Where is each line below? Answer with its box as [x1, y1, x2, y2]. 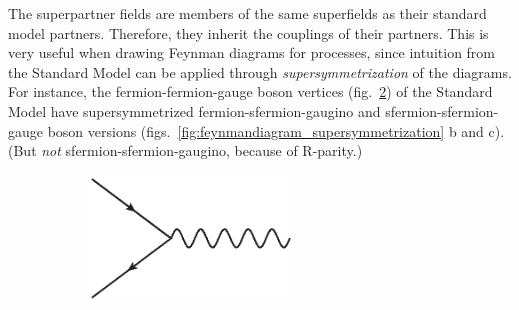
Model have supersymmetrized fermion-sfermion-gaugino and [8, 100, 381, 121]
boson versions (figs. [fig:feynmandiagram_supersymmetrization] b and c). [47, 120, 505, 141]
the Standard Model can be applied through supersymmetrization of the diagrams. [8, 61, 512, 82]
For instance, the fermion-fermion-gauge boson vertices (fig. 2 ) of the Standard [8, 81, 493, 102]
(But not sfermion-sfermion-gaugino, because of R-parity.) [8, 140, 363, 161]
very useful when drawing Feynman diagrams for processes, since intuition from [8, 42, 496, 63]
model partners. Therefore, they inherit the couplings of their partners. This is [8, 22, 489, 43]
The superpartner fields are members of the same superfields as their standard [8, 3, 487, 23]
